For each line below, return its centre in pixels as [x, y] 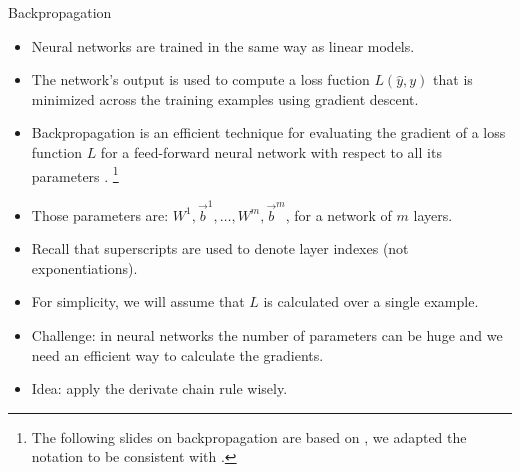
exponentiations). [84, 267]
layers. [433, 214]
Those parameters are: [100, 214]
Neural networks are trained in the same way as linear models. [223, 45]
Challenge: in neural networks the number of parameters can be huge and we [267, 334]
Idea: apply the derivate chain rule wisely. [159, 388]
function [56, 151]
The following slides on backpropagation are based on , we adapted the [249, 436]
